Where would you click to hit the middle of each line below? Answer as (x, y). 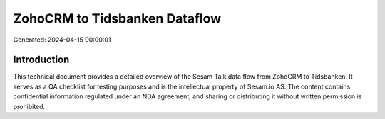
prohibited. (29, 106)
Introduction (41, 60)
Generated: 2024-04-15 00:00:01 (62, 40)
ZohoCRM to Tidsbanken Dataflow (117, 18)
